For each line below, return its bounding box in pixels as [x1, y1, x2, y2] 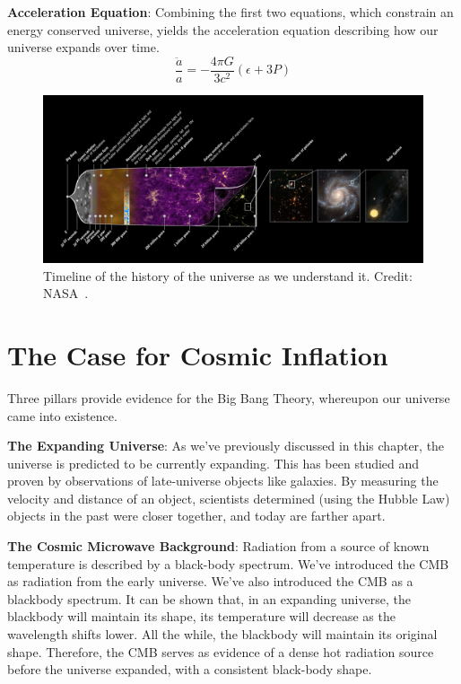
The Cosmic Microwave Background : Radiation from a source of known [7, 537, 430, 556]
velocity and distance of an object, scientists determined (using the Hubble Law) [7, 488, 450, 507]
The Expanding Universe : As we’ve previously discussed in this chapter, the [7, 436, 445, 455]
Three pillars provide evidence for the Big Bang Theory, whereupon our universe [7, 388, 450, 407]
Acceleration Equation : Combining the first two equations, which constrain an [7, 3, 454, 21]
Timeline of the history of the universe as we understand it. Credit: [43, 266, 413, 285]
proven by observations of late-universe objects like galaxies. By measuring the [7, 471, 439, 490]
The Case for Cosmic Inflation [7, 336, 388, 373]
